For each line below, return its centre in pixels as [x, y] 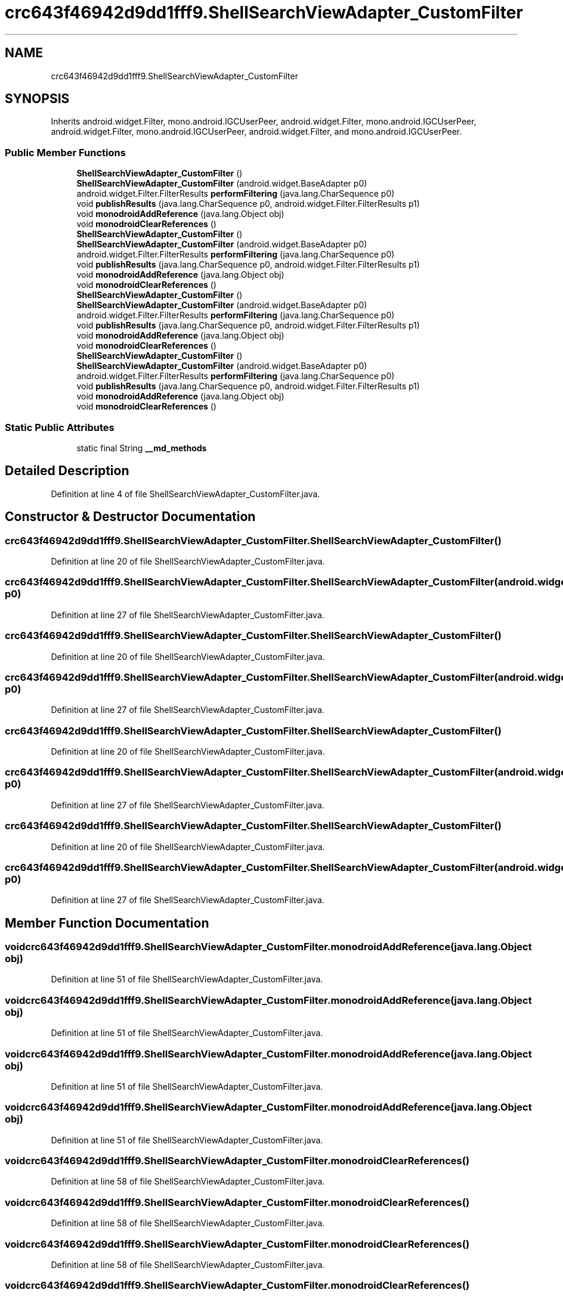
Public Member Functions [65, 152]
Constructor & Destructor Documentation [130, 517]
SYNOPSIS [37, 99]
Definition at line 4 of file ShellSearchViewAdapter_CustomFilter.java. [185, 494]
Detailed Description [67, 471]
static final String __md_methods [142, 448]
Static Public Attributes [60, 427]
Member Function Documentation [107, 923]
